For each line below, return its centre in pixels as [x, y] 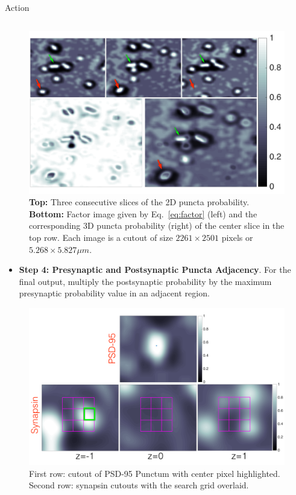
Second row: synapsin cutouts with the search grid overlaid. [139, 485]
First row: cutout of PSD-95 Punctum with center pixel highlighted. [155, 473]
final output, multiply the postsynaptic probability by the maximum [145, 281]
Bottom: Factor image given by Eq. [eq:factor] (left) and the [143, 213]
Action [17, 7]
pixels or [237, 237]
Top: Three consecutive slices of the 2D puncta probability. [139, 202]
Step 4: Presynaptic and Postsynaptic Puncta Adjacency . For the [155, 270]
